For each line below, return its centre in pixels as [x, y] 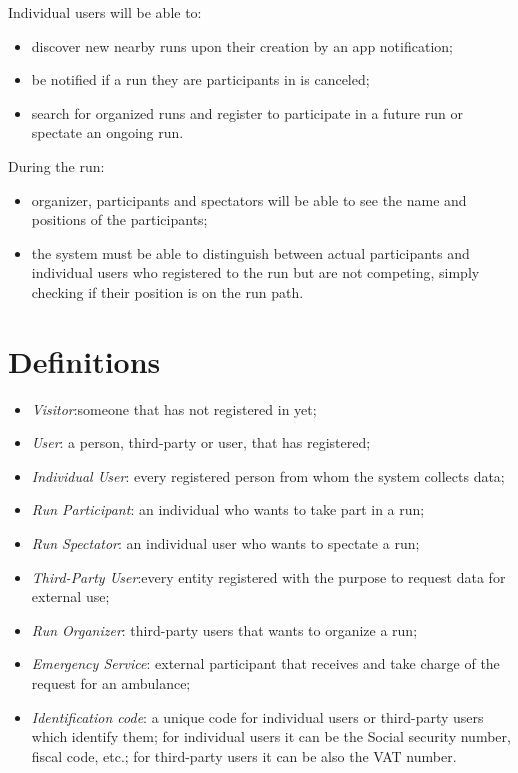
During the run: [56, 165]
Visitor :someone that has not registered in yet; [174, 408]
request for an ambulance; [111, 683]
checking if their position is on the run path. [167, 291]
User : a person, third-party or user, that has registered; [201, 442]
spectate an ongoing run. [107, 132]
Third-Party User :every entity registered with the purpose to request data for [268, 576]
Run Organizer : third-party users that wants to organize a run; [224, 629]
